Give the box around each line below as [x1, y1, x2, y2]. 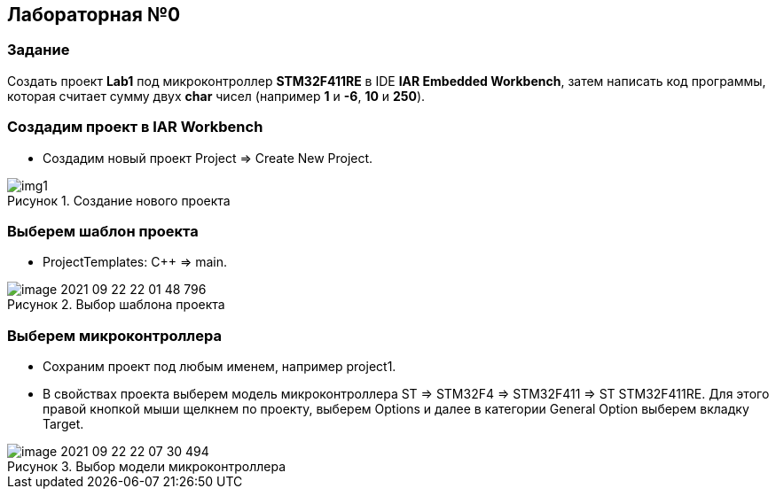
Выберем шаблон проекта [7, 221, 199, 240]
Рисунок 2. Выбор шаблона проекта [7, 297, 225, 313]
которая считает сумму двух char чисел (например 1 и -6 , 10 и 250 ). [7, 88, 426, 104]
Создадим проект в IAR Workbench [7, 118, 263, 136]
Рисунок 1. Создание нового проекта [7, 192, 231, 208]
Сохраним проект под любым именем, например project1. [43, 359, 396, 375]
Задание [7, 41, 70, 59]
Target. [43, 416, 84, 432]
